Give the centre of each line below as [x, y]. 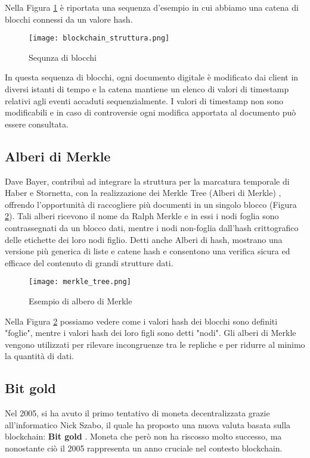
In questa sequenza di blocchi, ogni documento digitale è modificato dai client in [152, 77]
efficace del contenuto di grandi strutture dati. [89, 262]
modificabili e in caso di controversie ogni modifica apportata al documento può [151, 112]
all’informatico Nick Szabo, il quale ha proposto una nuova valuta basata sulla [148, 424]
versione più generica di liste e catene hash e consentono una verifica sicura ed [148, 251]
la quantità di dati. [39, 356]
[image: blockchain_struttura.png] [99, 38]
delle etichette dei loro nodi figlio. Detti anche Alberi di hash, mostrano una [144, 239]
